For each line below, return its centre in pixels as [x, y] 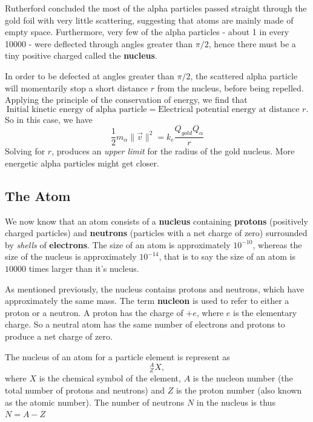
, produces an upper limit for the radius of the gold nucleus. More [173, 151]
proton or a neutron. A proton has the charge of [94, 312]
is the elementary [265, 312]
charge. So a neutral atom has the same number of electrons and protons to [145, 324]
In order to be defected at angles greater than [90, 75]
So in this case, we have [49, 119]
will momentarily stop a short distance [76, 87]
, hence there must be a [252, 43]
